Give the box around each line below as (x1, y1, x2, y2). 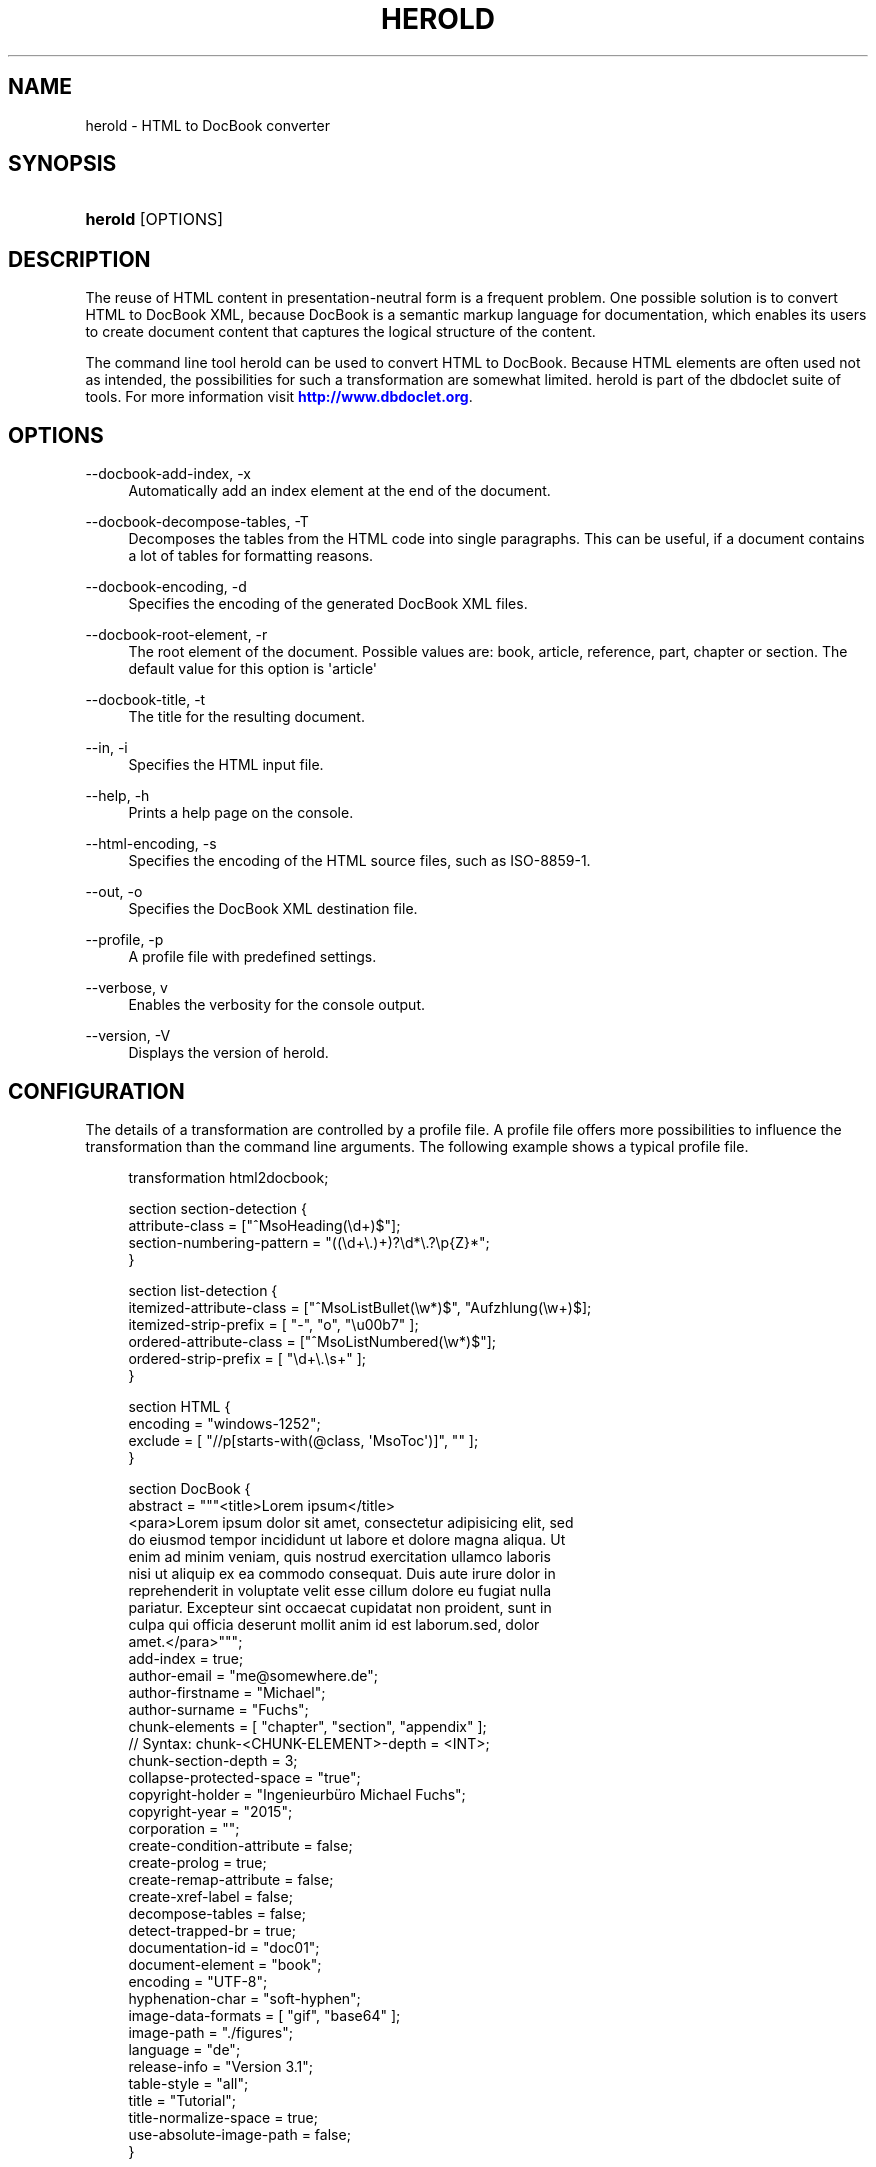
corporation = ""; (128, 1819, 240, 1837)
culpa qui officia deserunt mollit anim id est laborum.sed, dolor (128, 1615, 540, 1633)
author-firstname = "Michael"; (128, 1683, 326, 1701)
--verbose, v (85, 979, 168, 997)
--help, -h (85, 787, 150, 805)
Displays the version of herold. (128, 1044, 329, 1062)
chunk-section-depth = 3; (128, 1751, 298, 1769)
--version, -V (85, 1027, 171, 1045)
